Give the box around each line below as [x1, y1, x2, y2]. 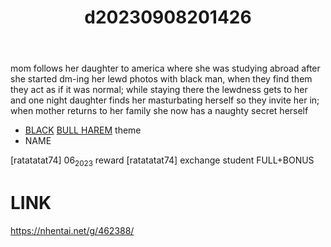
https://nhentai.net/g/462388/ [10, 224, 135, 236]
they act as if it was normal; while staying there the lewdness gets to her [10, 84, 308, 96]
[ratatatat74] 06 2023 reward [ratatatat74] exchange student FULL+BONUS [10, 154, 315, 168]
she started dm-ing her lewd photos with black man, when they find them [10, 73, 313, 85]
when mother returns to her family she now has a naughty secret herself [10, 105, 309, 117]
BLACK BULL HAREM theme [24, 124, 142, 136]
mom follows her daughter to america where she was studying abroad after [10, 62, 321, 75]
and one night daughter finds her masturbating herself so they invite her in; [10, 94, 320, 106]
